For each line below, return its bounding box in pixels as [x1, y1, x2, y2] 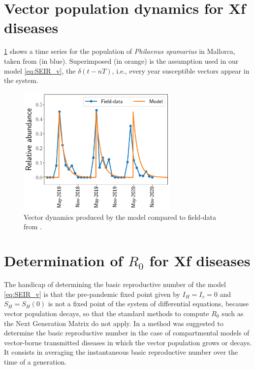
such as [222, 308, 244, 318]
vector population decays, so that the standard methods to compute [4, 308, 209, 318]
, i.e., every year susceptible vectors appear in [112, 65, 250, 76]
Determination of [4, 250, 123, 271]
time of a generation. [4, 356, 67, 367]
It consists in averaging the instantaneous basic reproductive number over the [4, 347, 238, 357]
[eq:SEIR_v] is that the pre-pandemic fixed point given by [4, 288, 180, 299]
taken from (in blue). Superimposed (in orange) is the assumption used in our [4, 55, 239, 66]
